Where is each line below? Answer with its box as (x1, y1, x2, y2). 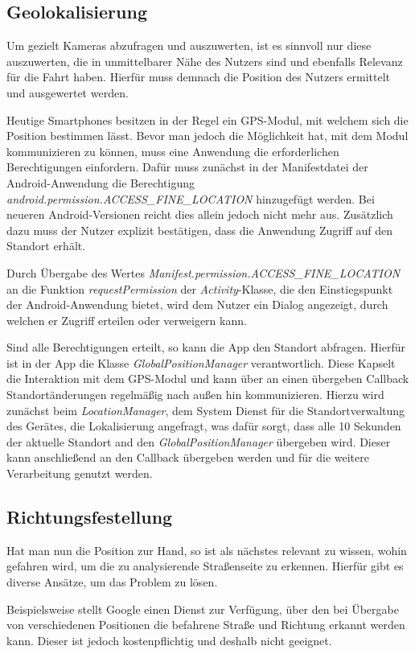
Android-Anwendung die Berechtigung (6, 174, 195, 191)
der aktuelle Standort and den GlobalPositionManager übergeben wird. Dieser (6, 433, 391, 450)
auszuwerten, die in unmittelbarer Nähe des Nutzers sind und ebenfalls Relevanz (6, 52, 403, 69)
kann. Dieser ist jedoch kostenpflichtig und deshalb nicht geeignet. (6, 631, 332, 648)
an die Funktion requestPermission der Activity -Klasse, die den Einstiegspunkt (6, 280, 393, 297)
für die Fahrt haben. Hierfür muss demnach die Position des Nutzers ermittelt (6, 68, 391, 85)
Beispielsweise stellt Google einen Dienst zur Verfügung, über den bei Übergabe (6, 600, 399, 617)
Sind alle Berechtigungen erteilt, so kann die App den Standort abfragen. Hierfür (6, 339, 406, 356)
